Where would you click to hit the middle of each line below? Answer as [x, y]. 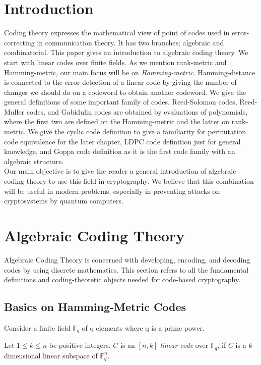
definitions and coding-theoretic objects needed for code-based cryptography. [122, 279]
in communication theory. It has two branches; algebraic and [130, 42]
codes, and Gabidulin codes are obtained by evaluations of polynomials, [137, 111]
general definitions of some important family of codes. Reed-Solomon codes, [121, 102]
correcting [19, 42]
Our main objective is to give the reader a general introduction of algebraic [120, 171]
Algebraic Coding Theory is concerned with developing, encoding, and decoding [127, 259]
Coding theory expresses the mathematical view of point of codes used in [117, 33]
